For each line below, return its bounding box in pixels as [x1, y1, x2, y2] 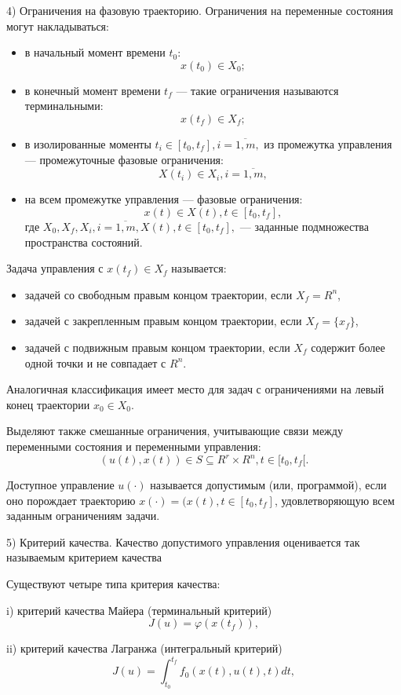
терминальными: [24, 97, 104, 114]
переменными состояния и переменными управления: [6, 437, 261, 454]
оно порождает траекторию [6, 492, 136, 508]
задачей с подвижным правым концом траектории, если [24, 338, 290, 355]
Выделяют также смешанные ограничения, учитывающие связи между [6, 422, 343, 439]
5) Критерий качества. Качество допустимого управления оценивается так [6, 533, 360, 550]
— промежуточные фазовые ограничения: [24, 151, 224, 167]
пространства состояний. [24, 233, 143, 250]
